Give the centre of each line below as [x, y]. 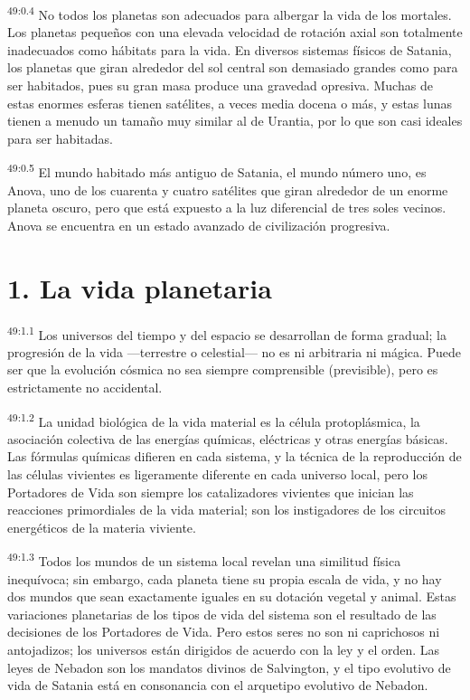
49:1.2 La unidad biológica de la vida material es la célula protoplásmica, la [214, 420]
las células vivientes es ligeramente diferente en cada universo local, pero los [217, 474]
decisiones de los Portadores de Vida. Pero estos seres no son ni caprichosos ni [224, 632]
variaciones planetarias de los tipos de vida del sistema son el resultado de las [222, 614]
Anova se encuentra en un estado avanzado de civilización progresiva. [199, 225]
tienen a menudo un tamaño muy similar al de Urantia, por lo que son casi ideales [235, 121]
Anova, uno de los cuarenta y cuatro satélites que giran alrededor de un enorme [228, 189]
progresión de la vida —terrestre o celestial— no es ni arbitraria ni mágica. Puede [235, 351]
